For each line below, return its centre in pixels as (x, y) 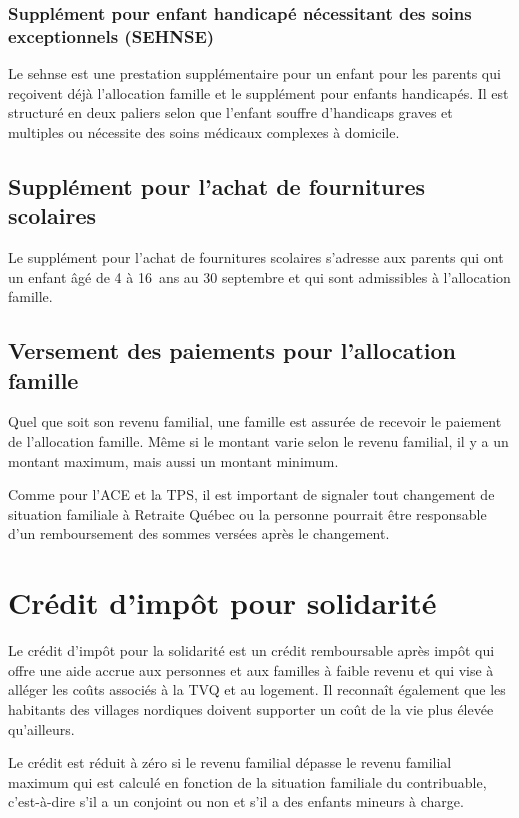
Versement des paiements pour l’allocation (232, 350)
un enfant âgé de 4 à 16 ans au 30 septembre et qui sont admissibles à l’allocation (259, 276)
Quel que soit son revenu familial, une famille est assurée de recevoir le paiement (255, 421)
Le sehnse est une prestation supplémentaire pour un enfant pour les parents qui (254, 73)
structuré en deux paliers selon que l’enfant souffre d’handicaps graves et (230, 112)
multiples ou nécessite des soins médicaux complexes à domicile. (204, 131)
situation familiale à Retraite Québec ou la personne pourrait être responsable (247, 513)
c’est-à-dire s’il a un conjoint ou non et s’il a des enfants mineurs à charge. (236, 801)
